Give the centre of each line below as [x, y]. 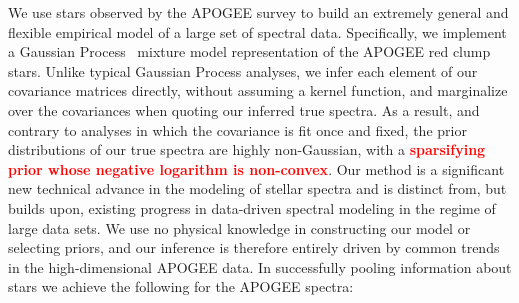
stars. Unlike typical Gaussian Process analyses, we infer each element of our [243, 70]
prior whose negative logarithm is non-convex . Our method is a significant [256, 168]
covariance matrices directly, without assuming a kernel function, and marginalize [258, 90]
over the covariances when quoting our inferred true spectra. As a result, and [244, 109]
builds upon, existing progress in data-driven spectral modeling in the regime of [252, 207]
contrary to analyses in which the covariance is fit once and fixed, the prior [237, 129]
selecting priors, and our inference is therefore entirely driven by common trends [254, 247]
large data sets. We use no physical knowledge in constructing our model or [239, 227]
